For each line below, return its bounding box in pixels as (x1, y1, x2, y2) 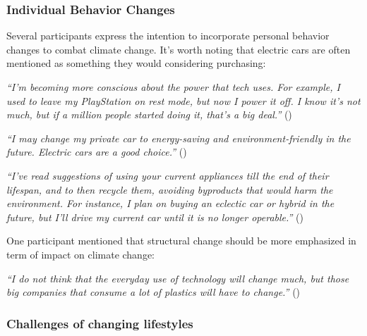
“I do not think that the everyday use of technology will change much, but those (6, 270, 349, 285)
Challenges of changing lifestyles (6, 314, 193, 332)
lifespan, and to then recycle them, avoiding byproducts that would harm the (6, 182, 333, 197)
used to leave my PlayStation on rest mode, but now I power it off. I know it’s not (6, 93, 361, 108)
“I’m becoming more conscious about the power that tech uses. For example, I (6, 80, 340, 94)
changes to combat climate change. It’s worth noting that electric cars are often (6, 42, 351, 56)
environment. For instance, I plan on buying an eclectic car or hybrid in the (6, 196, 335, 211)
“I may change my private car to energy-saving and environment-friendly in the (6, 130, 351, 145)
